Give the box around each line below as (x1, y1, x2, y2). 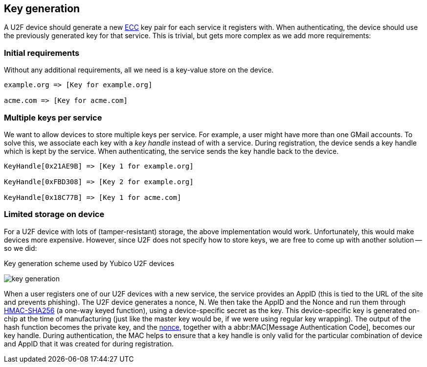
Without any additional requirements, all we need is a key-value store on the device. (4, 66, 274, 74)
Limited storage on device (4, 209, 105, 220)
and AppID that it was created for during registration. (4, 339, 174, 348)
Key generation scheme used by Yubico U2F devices (4, 259, 175, 268)
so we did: (4, 244, 37, 252)
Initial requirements (4, 48, 80, 58)
